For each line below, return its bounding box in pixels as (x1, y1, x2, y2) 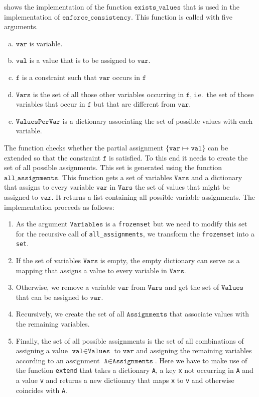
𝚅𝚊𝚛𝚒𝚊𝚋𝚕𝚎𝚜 (70, 221, 103, 228)
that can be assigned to (16, 291, 88, 302)
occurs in (112, 71, 140, 82)
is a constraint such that (22, 71, 97, 82)
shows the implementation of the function (4, 2, 132, 12)
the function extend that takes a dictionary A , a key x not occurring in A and (16, 365, 253, 375)
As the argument (16, 218, 68, 229)
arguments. (4, 21, 38, 32)
